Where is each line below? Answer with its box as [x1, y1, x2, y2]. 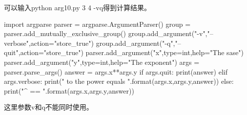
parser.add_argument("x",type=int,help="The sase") [85, 47, 244, 57]
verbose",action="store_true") [4, 38, 94, 48]
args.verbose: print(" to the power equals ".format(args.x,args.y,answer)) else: [4, 76, 234, 86]
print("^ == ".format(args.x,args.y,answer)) [4, 85, 134, 96]
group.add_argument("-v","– [128, 28, 213, 38]
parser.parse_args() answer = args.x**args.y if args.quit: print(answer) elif [4, 66, 227, 77]
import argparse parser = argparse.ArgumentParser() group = [4, 19, 191, 29]
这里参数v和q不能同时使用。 [4, 102, 93, 112]
